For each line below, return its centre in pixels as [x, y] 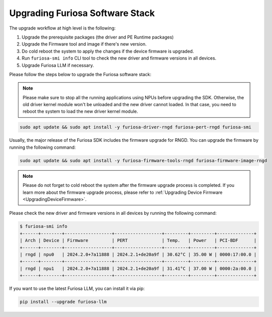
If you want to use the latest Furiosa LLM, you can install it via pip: [77, 288]
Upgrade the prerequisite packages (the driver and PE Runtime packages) [98, 37]
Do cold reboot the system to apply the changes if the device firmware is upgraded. [108, 51]
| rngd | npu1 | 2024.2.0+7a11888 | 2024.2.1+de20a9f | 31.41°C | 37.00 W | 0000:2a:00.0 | [138, 268]
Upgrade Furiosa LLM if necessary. [58, 65]
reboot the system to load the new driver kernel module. [80, 111]
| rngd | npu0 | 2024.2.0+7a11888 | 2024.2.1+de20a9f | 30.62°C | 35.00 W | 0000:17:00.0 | [138, 254]
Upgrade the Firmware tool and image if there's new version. [84, 44]
